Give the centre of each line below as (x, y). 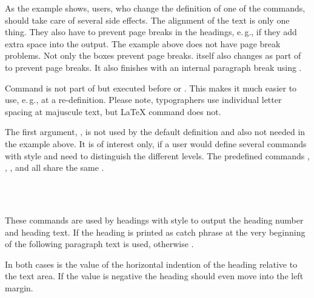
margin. (19, 287)
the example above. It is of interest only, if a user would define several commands (156, 143)
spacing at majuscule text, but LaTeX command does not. (113, 111)
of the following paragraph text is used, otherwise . (99, 244)
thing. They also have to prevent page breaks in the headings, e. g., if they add (151, 32)
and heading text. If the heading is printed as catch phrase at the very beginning (155, 232)
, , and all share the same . (55, 167)
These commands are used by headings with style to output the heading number (154, 220)
